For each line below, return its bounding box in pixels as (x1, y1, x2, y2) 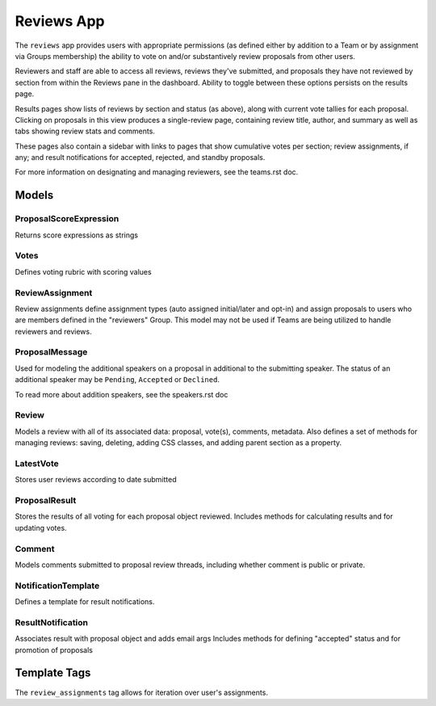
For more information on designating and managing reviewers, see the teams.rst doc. (15, 167, 299, 177)
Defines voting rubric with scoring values (15, 267, 153, 276)
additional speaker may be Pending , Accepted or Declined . (15, 375, 220, 385)
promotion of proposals (15, 645, 93, 654)
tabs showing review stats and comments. (15, 126, 155, 137)
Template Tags (15, 666, 91, 680)
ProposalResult (15, 495, 77, 506)
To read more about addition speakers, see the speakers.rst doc (15, 389, 228, 399)
